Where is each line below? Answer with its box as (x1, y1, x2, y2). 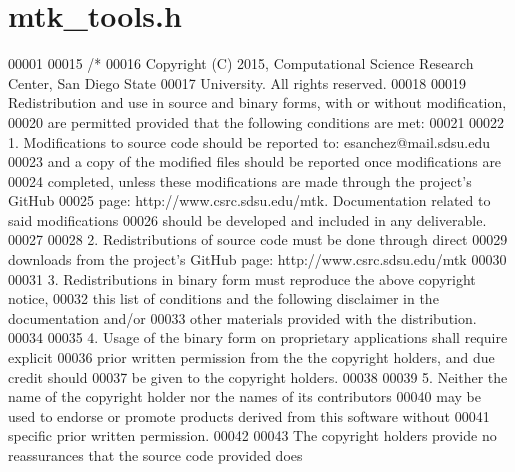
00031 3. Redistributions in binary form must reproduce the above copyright (8, 268, 476, 289)
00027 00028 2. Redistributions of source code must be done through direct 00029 (8, 229, 508, 250)
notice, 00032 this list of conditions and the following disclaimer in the (8, 288, 439, 309)
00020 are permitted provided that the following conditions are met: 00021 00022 (8, 111, 505, 132)
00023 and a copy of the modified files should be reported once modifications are (8, 151, 502, 172)
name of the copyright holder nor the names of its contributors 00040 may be (8, 386, 481, 407)
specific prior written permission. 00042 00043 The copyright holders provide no (8, 425, 497, 446)
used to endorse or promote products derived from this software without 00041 (8, 405, 490, 426)
